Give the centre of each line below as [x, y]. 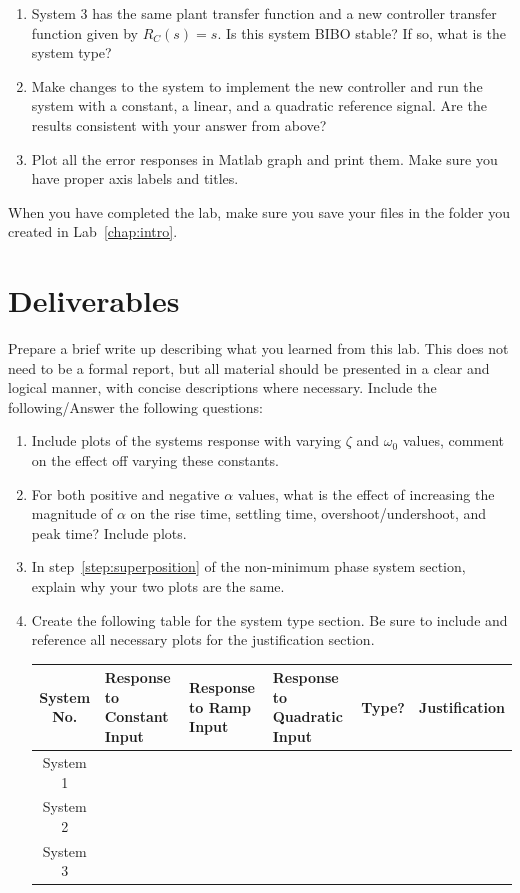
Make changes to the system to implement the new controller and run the [257, 85]
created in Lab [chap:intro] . [93, 231]
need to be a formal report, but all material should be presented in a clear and [249, 367]
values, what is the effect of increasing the [366, 493]
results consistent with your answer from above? [179, 124]
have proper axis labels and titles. [135, 178]
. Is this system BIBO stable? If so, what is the [362, 32]
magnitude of [72, 513]
